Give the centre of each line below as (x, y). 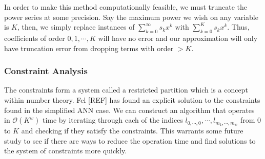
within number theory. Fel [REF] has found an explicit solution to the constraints (132, 99)
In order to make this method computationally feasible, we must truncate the (126, 7)
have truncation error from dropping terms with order (89, 48)
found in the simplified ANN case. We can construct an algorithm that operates (129, 110)
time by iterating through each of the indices (113, 120)
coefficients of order (35, 38)
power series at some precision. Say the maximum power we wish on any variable (131, 17)
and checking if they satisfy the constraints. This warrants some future (132, 131)
